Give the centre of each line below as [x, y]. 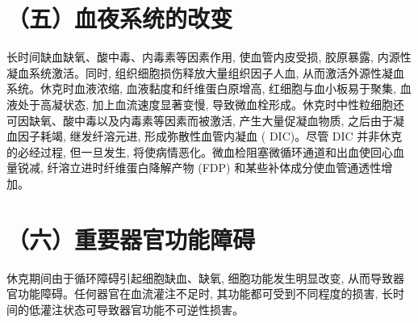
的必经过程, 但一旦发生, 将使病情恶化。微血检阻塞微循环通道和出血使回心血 [206, 151]
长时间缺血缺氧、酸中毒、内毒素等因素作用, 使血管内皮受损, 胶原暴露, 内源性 [209, 57]
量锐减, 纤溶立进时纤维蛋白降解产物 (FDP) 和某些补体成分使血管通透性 [194, 168]
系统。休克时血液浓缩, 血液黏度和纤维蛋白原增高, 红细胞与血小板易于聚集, [201, 88]
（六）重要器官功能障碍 [131, 239]
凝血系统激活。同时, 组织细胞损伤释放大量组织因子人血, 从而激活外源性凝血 [206, 72]
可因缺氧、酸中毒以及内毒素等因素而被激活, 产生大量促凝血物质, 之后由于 [200, 120]
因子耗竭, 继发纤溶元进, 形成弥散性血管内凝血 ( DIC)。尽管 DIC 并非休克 [210, 136]
